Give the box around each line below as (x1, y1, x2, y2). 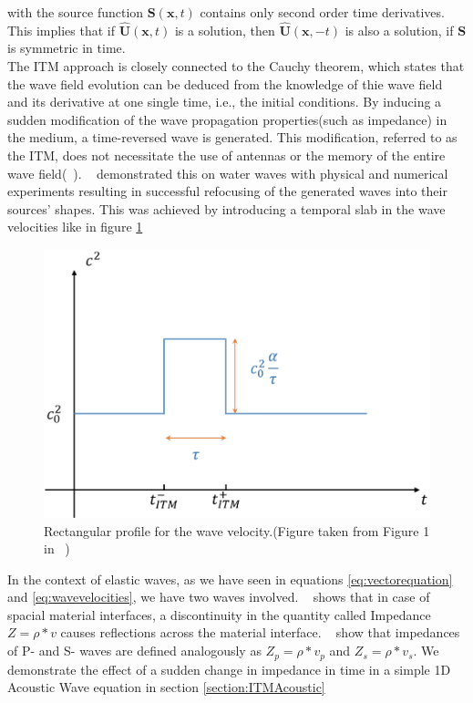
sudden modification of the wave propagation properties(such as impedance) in (7, 109, 447, 129)
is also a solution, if (344, 20, 454, 39)
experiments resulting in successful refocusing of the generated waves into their (7, 181, 447, 201)
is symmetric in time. (7, 38, 126, 57)
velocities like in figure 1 (7, 217, 143, 236)
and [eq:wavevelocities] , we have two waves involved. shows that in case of (7, 587, 430, 606)
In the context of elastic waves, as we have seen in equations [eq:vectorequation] (7, 569, 453, 588)
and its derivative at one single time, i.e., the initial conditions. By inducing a (7, 92, 442, 111)
